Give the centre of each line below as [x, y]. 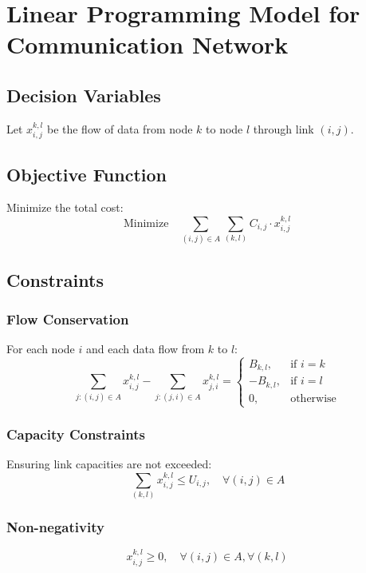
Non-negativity [55, 527]
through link [283, 128]
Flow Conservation [68, 318]
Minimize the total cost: [65, 207]
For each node [41, 349]
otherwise [313, 398]
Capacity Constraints [76, 434]
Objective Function [87, 174]
